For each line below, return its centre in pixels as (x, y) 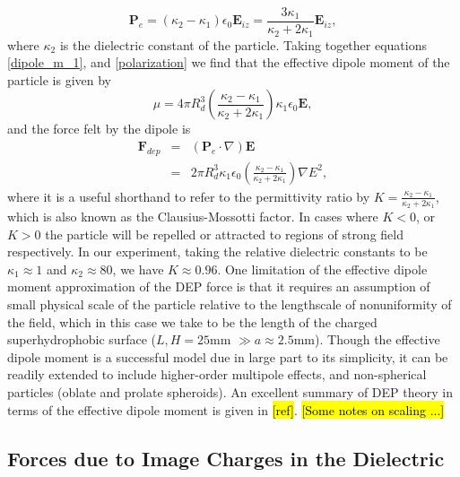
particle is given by (60, 79)
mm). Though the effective (367, 339)
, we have (138, 269)
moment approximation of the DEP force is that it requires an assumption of (219, 286)
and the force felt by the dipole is (99, 129)
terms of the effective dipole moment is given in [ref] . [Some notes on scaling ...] (226, 409)
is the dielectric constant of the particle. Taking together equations (243, 44)
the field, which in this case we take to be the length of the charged (192, 321)
